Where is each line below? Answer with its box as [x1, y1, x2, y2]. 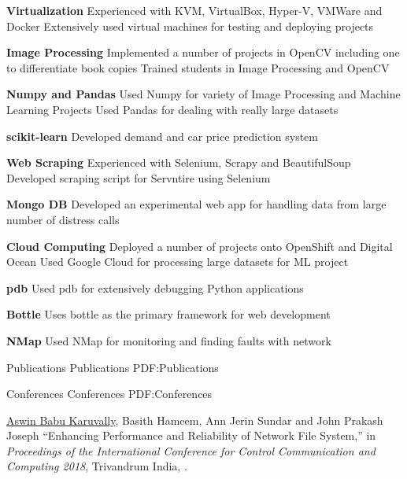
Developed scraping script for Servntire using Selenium [6, 169, 271, 186]
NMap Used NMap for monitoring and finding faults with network [6, 332, 331, 348]
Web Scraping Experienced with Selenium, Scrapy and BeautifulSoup [6, 154, 351, 171]
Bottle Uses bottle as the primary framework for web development [6, 306, 331, 322]
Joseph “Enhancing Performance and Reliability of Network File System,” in [6, 427, 376, 444]
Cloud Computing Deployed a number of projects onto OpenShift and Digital [6, 238, 393, 254]
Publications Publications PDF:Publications [6, 359, 219, 375]
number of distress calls [6, 211, 120, 227]
